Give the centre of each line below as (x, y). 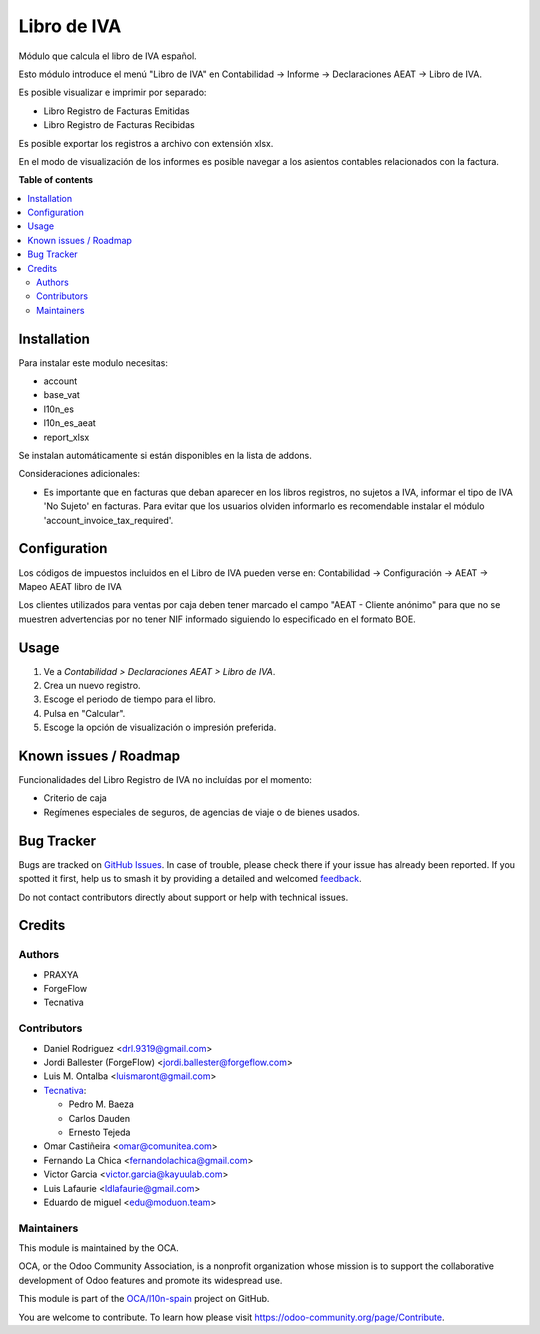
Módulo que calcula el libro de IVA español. (107, 56)
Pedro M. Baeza (101, 1104)
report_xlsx (66, 437)
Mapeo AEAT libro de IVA (70, 586)
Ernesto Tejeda (99, 1132)
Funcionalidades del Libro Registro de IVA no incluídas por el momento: (165, 780)
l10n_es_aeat (70, 423)
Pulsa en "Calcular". (84, 713)
